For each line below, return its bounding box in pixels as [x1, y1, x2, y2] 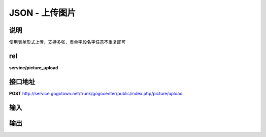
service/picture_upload [9, 64, 59, 71]
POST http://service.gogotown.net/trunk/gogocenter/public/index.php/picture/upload [9, 90, 183, 96]
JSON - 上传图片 [9, 7, 76, 18]
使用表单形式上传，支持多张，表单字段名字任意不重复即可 [9, 39, 126, 45]
